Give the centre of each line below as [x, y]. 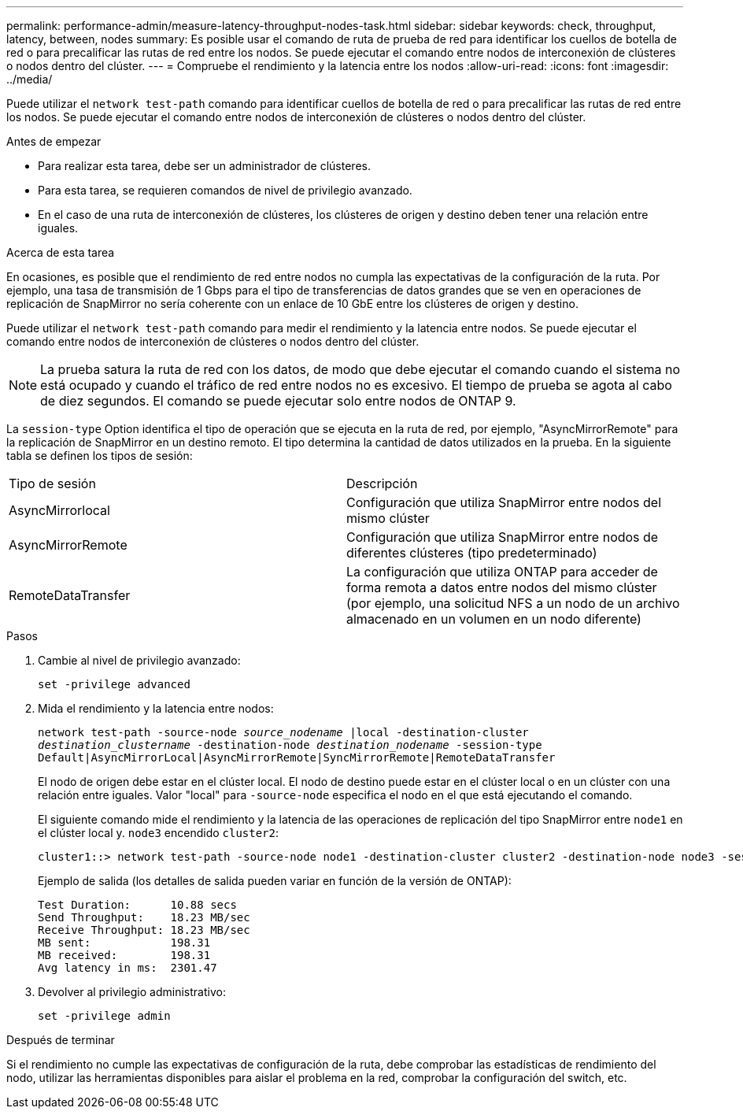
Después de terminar [61, 1040]
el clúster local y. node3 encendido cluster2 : [159, 833]
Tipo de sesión [52, 483]
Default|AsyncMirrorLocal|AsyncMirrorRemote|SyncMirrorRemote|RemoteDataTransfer [297, 758]
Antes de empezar [54, 141]
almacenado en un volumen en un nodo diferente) [494, 619]
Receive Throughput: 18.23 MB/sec [144, 930]
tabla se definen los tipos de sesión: [100, 456]
